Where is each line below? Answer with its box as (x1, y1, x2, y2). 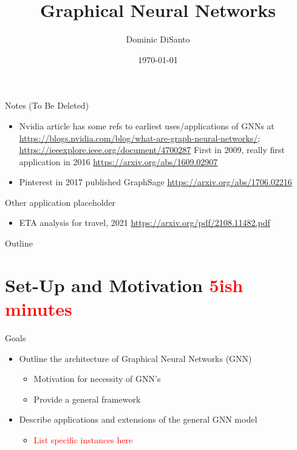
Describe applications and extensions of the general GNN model (19, 413, 258, 426)
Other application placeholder (5, 196, 116, 208)
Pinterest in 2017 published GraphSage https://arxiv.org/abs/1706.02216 (19, 176, 292, 188)
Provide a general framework (33, 392, 141, 405)
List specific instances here (33, 433, 133, 446)
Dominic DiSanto (126, 33, 190, 46)
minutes (5, 296, 72, 321)
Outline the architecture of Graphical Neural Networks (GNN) (19, 352, 252, 364)
